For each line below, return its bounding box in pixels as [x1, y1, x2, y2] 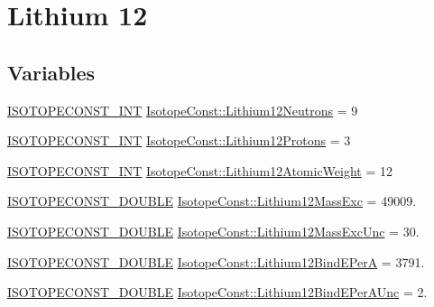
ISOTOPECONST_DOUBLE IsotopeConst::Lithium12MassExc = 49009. [7, 191, 417, 210]
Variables [7, 58, 96, 86]
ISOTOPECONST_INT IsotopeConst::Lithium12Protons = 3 [7, 131, 351, 150]
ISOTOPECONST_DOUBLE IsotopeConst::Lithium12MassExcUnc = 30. [7, 221, 420, 240]
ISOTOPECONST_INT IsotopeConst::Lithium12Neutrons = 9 [7, 100, 358, 119]
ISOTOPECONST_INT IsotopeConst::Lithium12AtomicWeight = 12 [7, 161, 393, 180]
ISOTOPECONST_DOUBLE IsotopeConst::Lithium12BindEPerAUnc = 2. [7, 283, 428, 302]
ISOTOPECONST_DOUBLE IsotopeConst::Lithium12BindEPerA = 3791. [7, 252, 425, 271]
